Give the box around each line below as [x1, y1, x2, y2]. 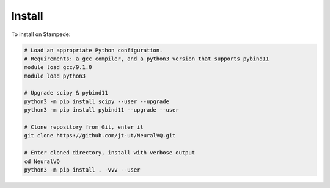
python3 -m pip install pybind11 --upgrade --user [24, 107, 180, 114]
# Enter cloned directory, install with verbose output [24, 150, 196, 156]
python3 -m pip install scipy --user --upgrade [24, 98, 169, 105]
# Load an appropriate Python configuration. [24, 46, 163, 54]
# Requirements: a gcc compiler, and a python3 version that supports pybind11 [24, 55, 269, 62]
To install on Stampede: [11, 31, 71, 38]
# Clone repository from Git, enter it [24, 124, 144, 131]
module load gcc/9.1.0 [24, 64, 92, 71]
